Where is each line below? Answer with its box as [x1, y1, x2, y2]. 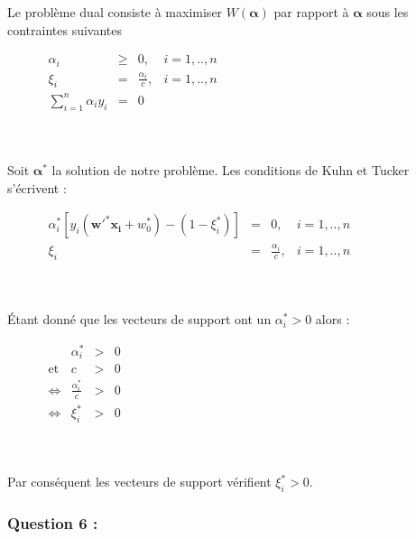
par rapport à [273, 3, 349, 21]
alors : [315, 310, 350, 329]
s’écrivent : [7, 178, 67, 197]
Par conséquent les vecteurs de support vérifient [7, 472, 272, 491]
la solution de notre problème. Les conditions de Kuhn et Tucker [51, 160, 410, 179]
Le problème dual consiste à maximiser [7, 3, 223, 21]
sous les [366, 3, 409, 21]
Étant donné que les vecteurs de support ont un [7, 310, 272, 329]
